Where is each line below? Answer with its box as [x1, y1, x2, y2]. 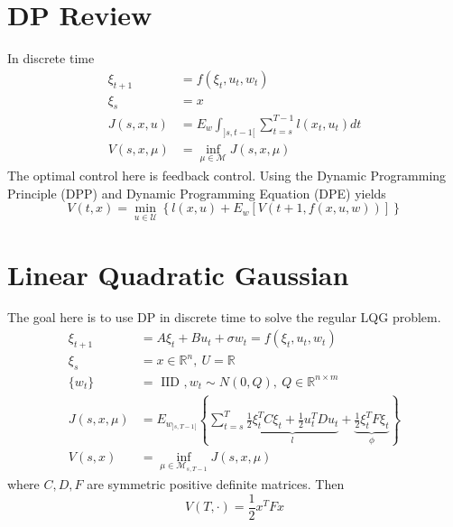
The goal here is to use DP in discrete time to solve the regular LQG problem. [7, 308, 441, 327]
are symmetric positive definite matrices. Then [87, 475, 345, 494]
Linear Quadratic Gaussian [7, 255, 349, 292]
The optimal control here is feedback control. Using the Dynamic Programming [7, 165, 447, 184]
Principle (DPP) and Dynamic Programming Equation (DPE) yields [7, 183, 386, 202]
